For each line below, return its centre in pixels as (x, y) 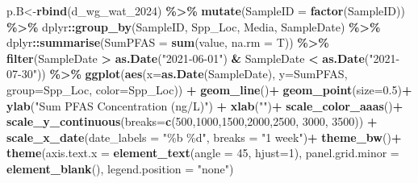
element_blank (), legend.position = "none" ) (120, 168)
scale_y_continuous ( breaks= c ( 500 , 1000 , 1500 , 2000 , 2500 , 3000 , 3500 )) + (192, 121)
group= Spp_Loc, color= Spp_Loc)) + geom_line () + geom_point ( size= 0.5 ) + (209, 89)
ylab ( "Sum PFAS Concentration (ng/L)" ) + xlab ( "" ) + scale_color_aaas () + (205, 105)
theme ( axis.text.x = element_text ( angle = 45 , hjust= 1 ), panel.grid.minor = (203, 153)
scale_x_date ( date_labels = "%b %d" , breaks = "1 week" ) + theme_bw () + (204, 137)
